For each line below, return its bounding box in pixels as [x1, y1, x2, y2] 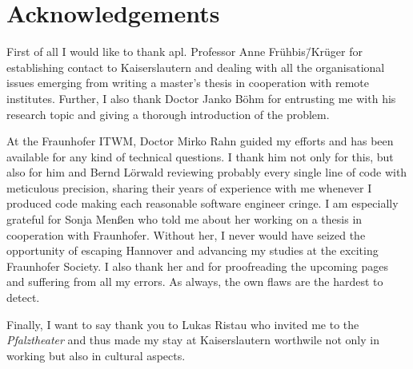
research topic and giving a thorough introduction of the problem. [6, 105, 330, 122]
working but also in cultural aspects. [6, 347, 186, 363]
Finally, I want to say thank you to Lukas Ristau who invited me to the [6, 315, 359, 332]
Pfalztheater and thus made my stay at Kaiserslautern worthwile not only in [6, 331, 379, 348]
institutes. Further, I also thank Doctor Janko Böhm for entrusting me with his [6, 89, 396, 106]
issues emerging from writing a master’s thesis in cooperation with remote [6, 74, 370, 91]
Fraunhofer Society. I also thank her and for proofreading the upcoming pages [6, 257, 389, 274]
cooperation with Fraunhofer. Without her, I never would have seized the [6, 226, 366, 243]
